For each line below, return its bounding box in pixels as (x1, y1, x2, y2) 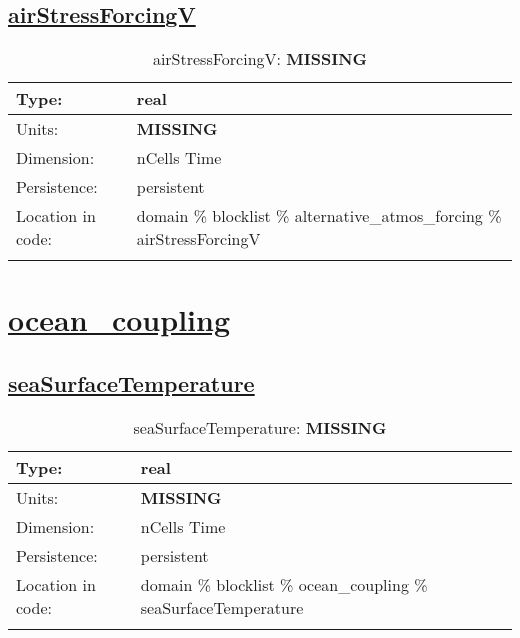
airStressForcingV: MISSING (152, 47, 368, 71)
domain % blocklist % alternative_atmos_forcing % (136, 204, 502, 228)
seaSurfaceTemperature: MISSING (133, 415, 387, 439)
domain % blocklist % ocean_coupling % (140, 572, 428, 596)
